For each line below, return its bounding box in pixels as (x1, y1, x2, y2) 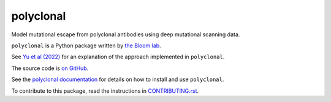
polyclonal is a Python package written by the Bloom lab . (11, 42, 162, 49)
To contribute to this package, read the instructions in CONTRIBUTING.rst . (11, 87, 199, 95)
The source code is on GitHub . (11, 65, 89, 72)
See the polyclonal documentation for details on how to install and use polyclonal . (11, 76, 224, 83)
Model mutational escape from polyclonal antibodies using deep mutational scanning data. (11, 31, 240, 38)
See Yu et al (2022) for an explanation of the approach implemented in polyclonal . (11, 53, 225, 61)
